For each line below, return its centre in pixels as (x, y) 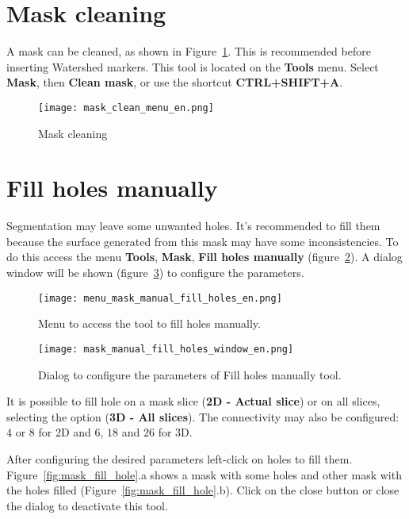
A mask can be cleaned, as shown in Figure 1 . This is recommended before (189, 51)
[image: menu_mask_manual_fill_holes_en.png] (160, 298)
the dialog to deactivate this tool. (87, 505)
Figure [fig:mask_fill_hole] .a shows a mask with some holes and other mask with (204, 474)
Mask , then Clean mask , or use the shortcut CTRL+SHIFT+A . (175, 82)
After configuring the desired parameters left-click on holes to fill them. (180, 458)
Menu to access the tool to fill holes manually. (149, 323)
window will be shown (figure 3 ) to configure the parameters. (155, 273)
